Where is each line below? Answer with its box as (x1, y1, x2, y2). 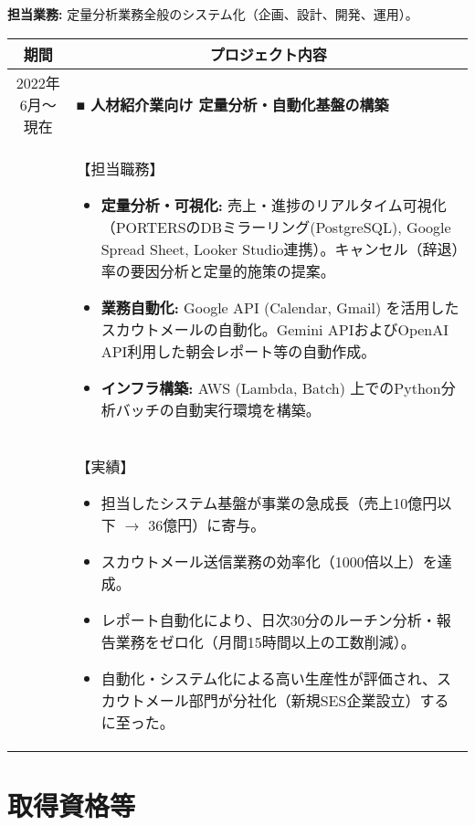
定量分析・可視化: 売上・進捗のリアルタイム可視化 (100, 194, 447, 216)
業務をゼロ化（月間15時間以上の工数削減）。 (115, 630, 416, 652)
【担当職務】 (76, 157, 164, 179)
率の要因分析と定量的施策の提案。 (100, 259, 335, 281)
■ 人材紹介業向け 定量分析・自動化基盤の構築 (76, 93, 389, 115)
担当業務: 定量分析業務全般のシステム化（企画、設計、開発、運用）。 (7, 5, 418, 23)
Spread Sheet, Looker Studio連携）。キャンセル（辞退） (100, 238, 459, 259)
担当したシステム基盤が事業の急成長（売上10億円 (100, 492, 438, 514)
